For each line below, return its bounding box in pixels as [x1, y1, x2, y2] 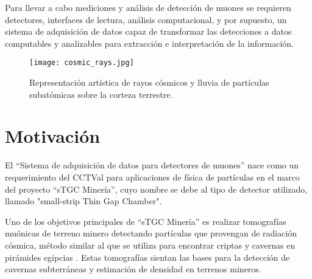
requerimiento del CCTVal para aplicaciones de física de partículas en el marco [5, 170, 300, 183]
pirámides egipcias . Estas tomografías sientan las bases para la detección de [5, 250, 290, 263]
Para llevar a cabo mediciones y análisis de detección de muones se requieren [5, 1, 291, 13]
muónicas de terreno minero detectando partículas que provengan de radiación [5, 227, 297, 239]
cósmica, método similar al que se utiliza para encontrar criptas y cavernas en [5, 238, 296, 251]
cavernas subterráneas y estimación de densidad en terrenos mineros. [5, 263, 261, 275]
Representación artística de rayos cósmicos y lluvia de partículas [29, 76, 269, 89]
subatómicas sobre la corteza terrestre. [29, 88, 173, 100]
